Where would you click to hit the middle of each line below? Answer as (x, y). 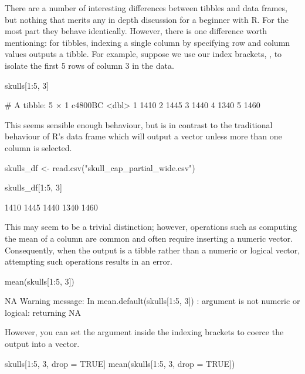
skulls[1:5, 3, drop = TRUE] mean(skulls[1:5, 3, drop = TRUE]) (120, 363)
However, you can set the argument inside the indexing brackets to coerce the (144, 332)
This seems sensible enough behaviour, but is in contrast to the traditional (139, 124)
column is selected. (38, 147)
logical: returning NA (43, 312)
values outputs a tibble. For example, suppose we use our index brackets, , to (143, 54)
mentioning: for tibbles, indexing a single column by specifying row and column (148, 42)
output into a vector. (42, 344)
